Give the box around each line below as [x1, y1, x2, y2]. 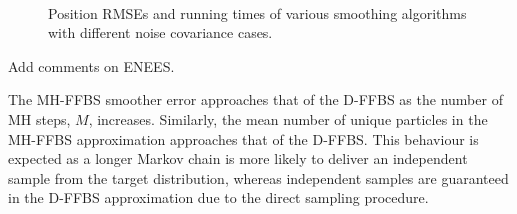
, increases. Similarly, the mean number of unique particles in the [88, 108, 488, 129]
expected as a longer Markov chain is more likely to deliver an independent [8, 148, 468, 169]
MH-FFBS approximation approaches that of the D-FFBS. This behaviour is [8, 128, 479, 149]
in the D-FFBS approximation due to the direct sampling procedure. [8, 187, 429, 208]
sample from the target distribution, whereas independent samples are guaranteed [8, 167, 509, 188]
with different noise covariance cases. [48, 22, 273, 43]
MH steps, [8, 108, 71, 129]
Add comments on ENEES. [8, 55, 175, 76]
